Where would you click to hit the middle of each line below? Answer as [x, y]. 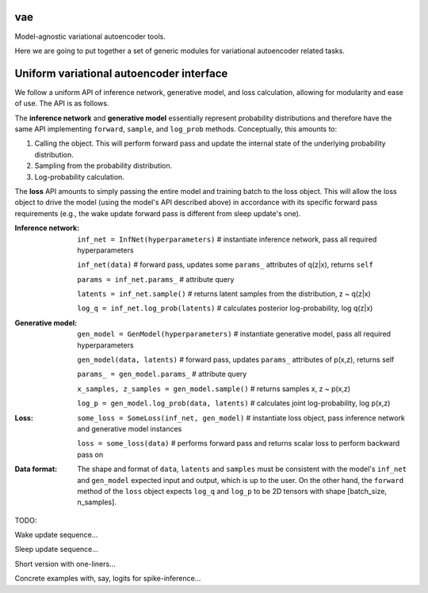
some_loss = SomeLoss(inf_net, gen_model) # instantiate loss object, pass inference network [241, 418]
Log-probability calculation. [79, 177]
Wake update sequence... [56, 535]
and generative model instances [130, 428]
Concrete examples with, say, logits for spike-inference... [108, 579]
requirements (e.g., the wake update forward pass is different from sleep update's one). [158, 213]
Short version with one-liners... [65, 564]
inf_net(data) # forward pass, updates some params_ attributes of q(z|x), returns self [225, 264]
